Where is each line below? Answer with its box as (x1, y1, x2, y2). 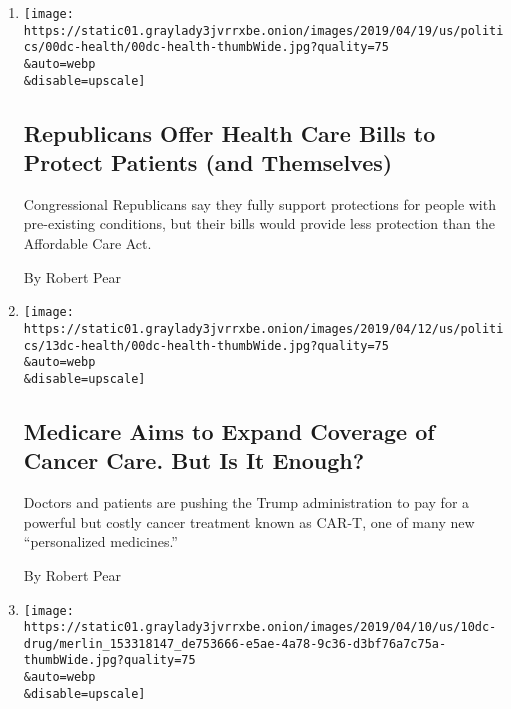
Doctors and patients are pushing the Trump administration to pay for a (23, 492, 470, 513)
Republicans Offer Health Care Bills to (23, 117, 436, 148)
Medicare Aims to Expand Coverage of (23, 415, 435, 446)
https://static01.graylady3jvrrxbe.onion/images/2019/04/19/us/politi (23, 23, 504, 38)
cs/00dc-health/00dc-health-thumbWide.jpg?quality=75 (23, 40, 389, 55)
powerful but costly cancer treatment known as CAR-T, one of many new (23, 511, 475, 532)
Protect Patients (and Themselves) (23, 147, 393, 178)
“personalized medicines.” (23, 531, 178, 552)
